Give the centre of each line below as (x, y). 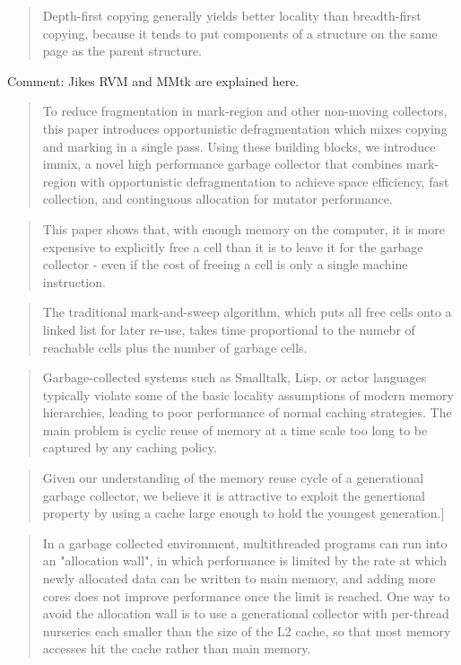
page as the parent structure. (122, 51)
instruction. (74, 281)
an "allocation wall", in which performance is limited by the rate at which (244, 560)
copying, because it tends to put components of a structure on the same (240, 33)
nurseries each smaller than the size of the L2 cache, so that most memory (247, 630)
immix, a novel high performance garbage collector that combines (222, 164)
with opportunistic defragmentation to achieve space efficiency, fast (265, 181)
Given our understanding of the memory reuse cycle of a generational (233, 478)
